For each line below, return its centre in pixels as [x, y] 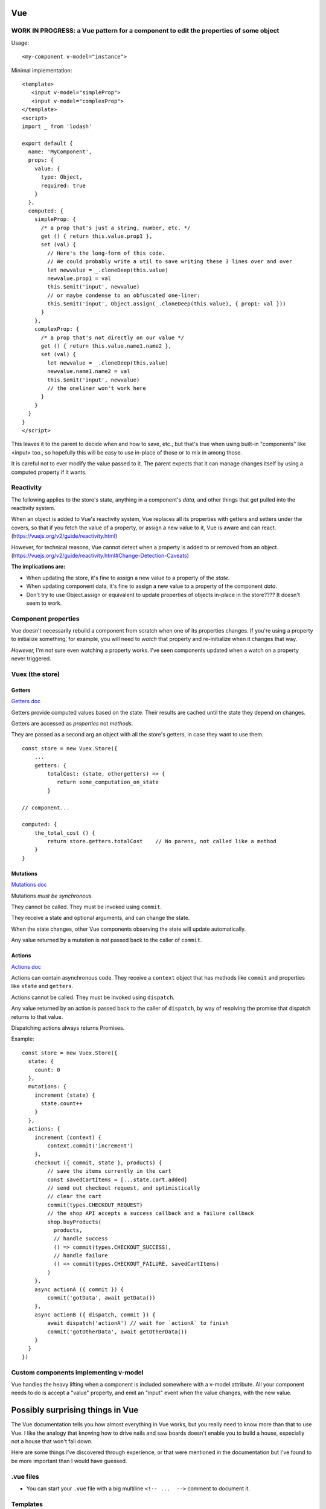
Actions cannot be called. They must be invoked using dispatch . [93, 997]
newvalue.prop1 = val [79, 278]
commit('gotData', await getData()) [102, 1298]
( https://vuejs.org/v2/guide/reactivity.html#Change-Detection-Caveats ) [100, 556]
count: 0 [47, 1070]
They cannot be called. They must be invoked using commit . [87, 907]
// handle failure [81, 1256]
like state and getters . [42, 986]
